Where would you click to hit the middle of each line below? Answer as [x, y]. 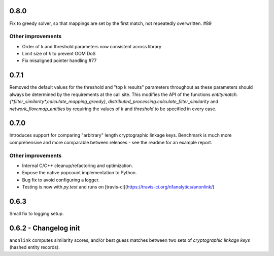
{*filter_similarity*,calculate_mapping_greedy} [58, 102]
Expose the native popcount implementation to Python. [79, 173]
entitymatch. [225, 94]
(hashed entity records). [35, 247]
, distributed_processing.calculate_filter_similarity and [162, 102]
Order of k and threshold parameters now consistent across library [92, 46]
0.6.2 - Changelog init [45, 228]
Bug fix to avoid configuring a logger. [61, 180]
